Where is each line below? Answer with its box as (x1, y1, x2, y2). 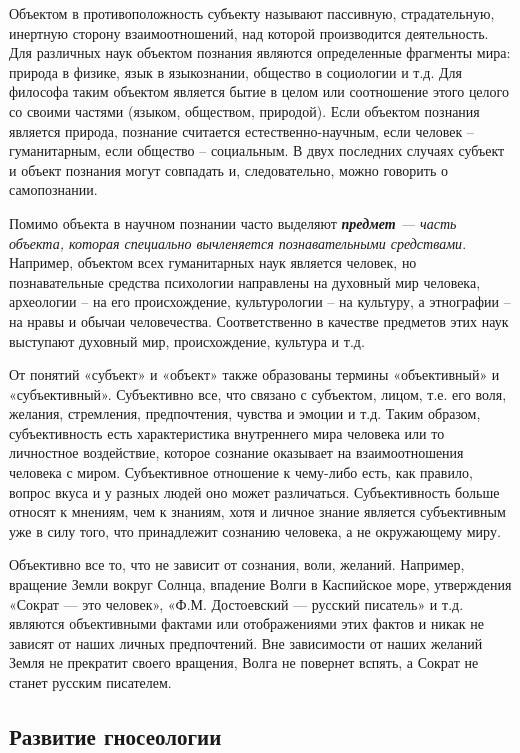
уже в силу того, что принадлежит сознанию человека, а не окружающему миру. (9, 520, 501, 541)
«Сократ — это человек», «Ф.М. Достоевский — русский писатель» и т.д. (9, 593, 464, 614)
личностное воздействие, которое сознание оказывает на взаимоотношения (9, 442, 464, 463)
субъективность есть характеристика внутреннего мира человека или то (9, 422, 445, 443)
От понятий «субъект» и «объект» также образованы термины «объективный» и (9, 364, 500, 385)
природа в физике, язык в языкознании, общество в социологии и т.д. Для (9, 61, 462, 82)
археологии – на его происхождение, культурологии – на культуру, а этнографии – (9, 291, 511, 312)
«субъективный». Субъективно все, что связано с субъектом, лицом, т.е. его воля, (9, 383, 507, 404)
